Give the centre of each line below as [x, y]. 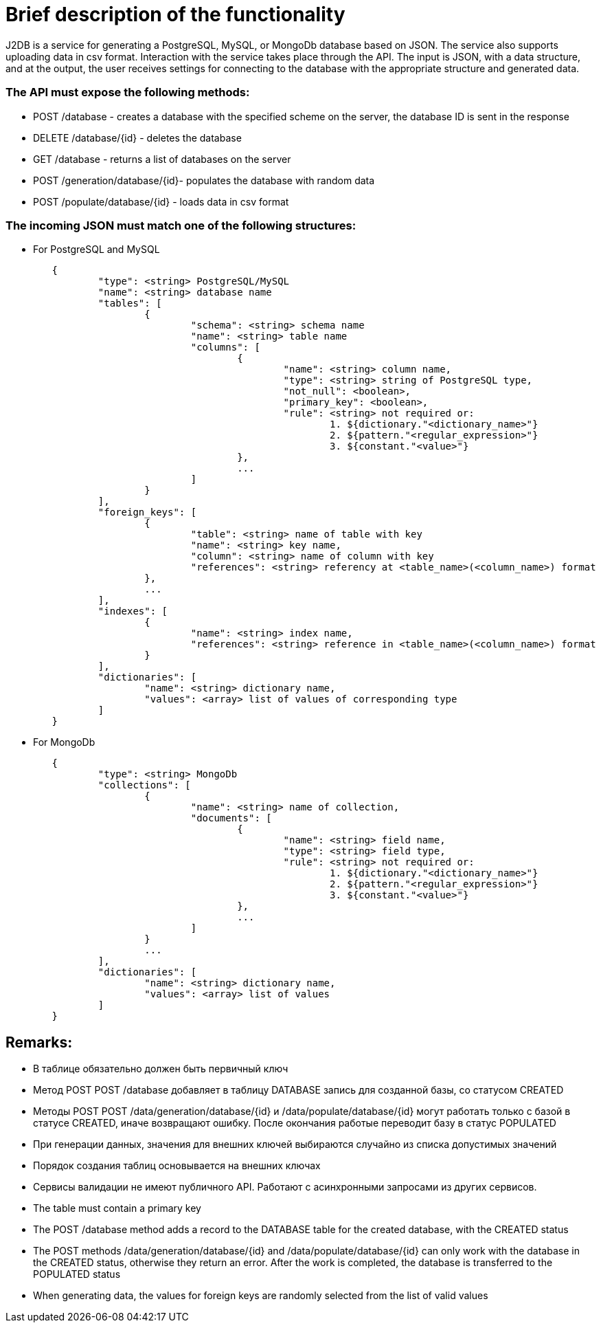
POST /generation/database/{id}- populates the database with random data [204, 180]
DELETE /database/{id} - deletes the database [137, 137]
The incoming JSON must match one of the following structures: [181, 225]
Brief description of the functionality [175, 14]
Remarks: [39, 1042]
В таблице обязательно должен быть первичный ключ [161, 1069]
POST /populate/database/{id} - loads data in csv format [161, 201]
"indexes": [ [133, 611]
